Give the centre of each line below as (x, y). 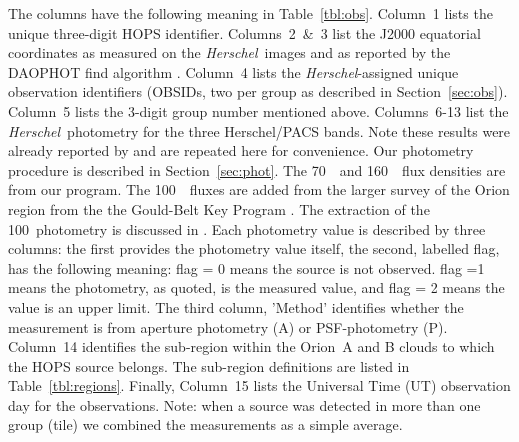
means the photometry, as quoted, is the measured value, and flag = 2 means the (256, 287)
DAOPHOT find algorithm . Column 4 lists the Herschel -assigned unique (233, 71)
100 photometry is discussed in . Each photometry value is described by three (247, 228)
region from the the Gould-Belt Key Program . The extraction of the (219, 208)
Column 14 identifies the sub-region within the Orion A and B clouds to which (251, 346)
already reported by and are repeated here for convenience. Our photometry (241, 150)
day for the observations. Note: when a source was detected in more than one (244, 404)
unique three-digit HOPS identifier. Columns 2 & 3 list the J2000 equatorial (244, 32)
